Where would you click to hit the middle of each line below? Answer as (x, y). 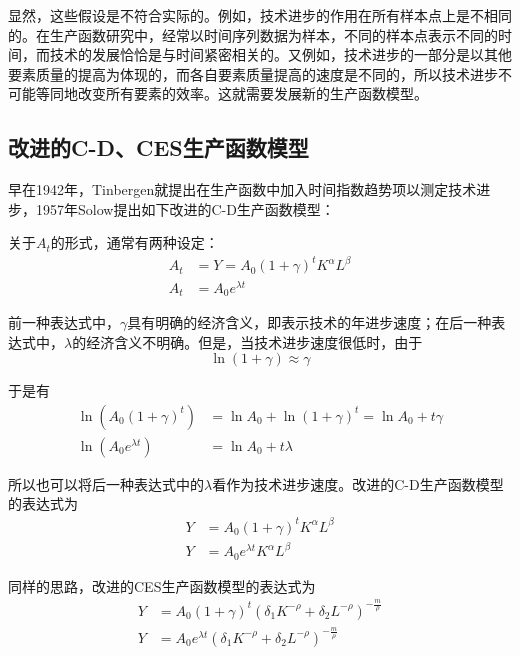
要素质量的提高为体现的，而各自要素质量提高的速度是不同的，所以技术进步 (253, 73)
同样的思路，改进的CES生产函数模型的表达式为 (162, 585)
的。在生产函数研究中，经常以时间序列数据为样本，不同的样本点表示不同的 (253, 34)
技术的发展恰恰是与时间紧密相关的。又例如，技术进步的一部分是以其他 (280, 54)
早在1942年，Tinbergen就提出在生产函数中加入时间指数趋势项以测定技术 (242, 189)
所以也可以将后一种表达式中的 (106, 483)
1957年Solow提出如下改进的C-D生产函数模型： (185, 208)
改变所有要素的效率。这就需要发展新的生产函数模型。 (252, 93)
